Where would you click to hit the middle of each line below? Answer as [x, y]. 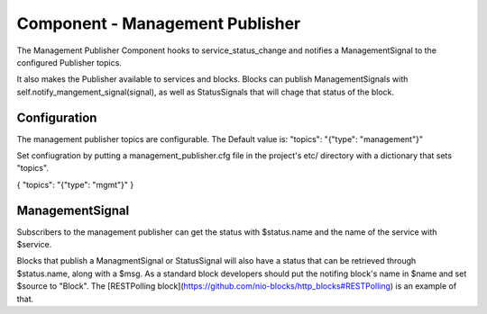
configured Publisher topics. [69, 62]
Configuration [57, 117]
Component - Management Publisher [159, 23]
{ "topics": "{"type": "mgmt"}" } [75, 184]
